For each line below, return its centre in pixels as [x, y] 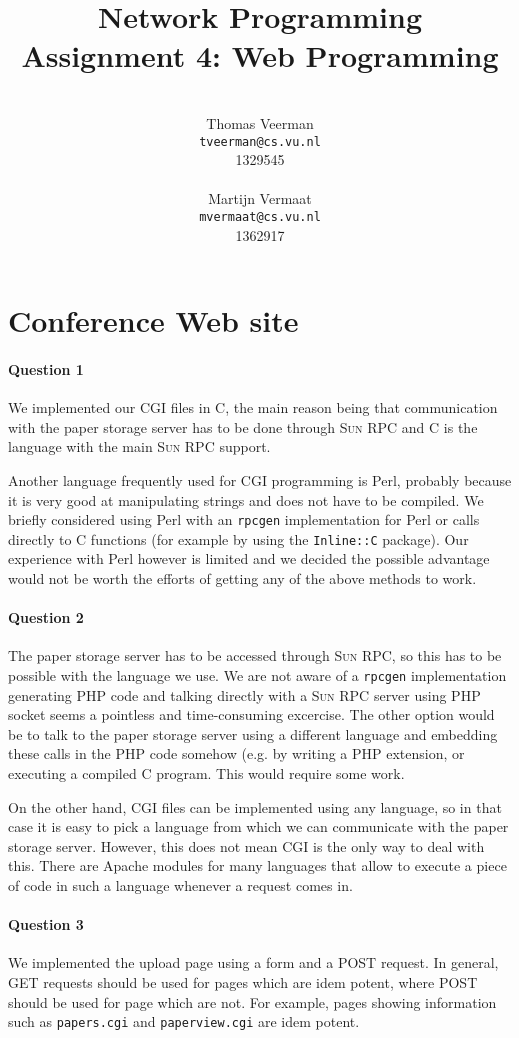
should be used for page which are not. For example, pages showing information [252, 1001]
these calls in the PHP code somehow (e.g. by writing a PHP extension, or [236, 753]
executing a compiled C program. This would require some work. [206, 773]
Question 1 [46, 368]
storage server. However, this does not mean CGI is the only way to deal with [246, 845]
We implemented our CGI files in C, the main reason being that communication [253, 407]
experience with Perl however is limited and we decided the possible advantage [249, 558]
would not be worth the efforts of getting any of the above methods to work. [242, 578]
